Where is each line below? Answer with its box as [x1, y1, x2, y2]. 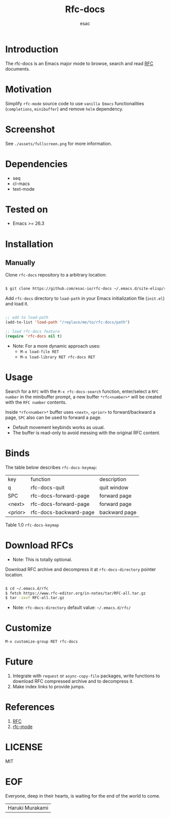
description [99, 475, 126, 482]
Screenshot [5, 124, 55, 135]
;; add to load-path [5, 315, 49, 320]
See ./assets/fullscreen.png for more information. [5, 140, 112, 146]
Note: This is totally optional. [12, 556, 72, 562]
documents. [5, 66, 30, 72]
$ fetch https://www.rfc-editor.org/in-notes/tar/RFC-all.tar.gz [5, 591, 146, 596]
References [5, 702, 55, 713]
